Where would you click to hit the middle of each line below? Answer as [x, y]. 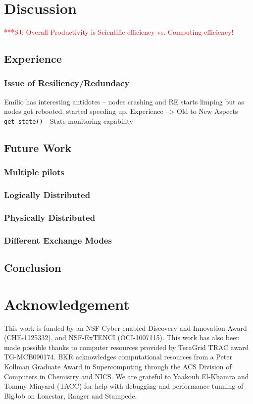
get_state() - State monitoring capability [69, 121]
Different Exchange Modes [58, 240]
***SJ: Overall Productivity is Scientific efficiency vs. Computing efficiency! [119, 32]
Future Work [38, 147]
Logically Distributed [47, 195]
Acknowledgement [67, 304]
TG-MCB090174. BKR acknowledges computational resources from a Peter [118, 357]
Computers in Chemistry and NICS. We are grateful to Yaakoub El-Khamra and [126, 376]
